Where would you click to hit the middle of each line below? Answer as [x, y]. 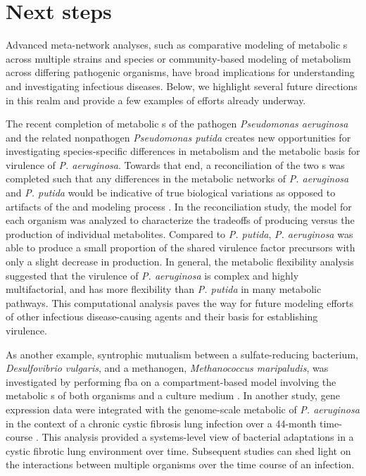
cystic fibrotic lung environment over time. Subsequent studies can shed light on [178, 450]
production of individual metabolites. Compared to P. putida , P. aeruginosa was [179, 233]
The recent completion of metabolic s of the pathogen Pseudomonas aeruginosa [177, 124]
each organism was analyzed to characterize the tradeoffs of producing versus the [180, 220]
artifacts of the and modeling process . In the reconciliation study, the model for [179, 206]
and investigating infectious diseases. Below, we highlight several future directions [182, 86]
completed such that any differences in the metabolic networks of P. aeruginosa [177, 178]
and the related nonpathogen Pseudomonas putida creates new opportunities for [178, 137]
